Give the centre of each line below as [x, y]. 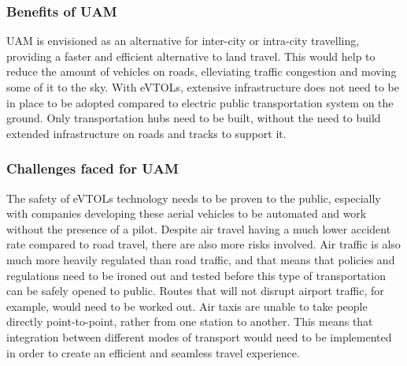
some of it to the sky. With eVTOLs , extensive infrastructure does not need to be [203, 87]
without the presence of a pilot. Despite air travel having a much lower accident [199, 228]
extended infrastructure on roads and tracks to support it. [146, 133]
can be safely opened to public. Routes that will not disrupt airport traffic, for [195, 291]
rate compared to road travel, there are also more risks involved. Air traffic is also [203, 244]
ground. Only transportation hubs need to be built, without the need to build [194, 118]
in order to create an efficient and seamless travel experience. [153, 352]
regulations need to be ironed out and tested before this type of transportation [196, 275]
